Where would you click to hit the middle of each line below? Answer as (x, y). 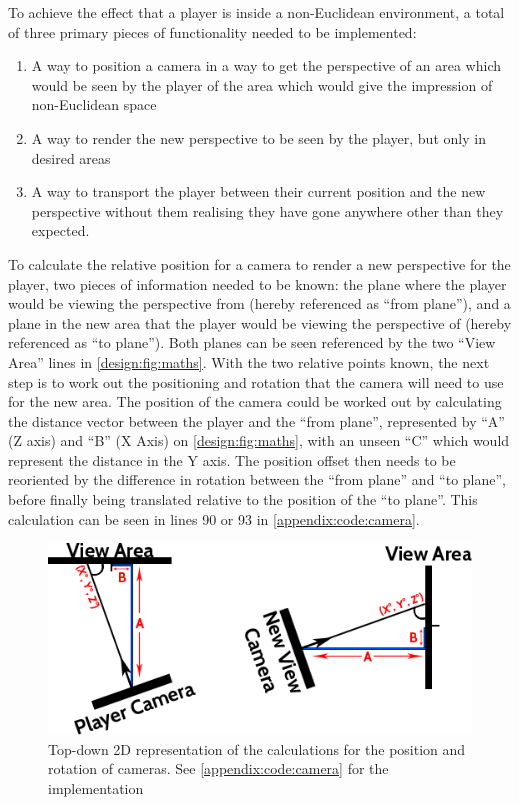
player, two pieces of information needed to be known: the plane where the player (257, 283)
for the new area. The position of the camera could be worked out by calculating (255, 401)
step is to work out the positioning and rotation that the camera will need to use (256, 381)
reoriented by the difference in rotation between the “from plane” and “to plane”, (257, 479)
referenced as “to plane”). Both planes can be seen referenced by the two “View (252, 342)
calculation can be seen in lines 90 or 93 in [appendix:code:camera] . (214, 518)
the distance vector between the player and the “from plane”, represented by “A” (256, 420)
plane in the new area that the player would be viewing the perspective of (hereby (260, 322)
